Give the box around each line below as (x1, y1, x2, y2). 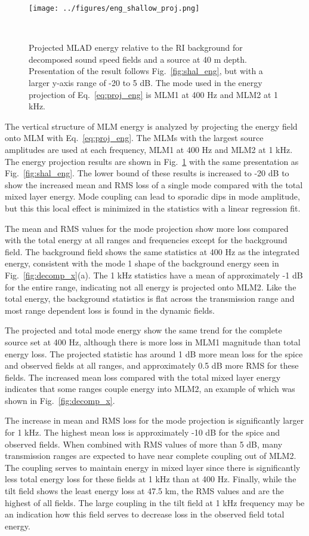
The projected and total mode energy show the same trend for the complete (5, 324, 282, 336)
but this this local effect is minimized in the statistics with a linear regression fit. (5, 201, 301, 214)
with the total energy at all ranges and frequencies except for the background (5, 234, 288, 246)
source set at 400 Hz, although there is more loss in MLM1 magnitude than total (5, 335, 301, 348)
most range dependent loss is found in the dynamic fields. (5, 304, 215, 316)
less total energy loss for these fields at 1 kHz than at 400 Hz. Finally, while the (5, 473, 296, 485)
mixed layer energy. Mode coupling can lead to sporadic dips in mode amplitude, (5, 190, 300, 203)
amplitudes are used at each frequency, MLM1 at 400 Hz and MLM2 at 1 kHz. (5, 143, 293, 155)
